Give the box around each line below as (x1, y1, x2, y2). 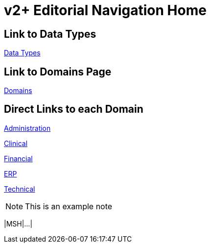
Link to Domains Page (4, 65, 112, 78)
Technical (4, 184, 35, 193)
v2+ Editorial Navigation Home (4, 2, 207, 19)
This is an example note (25, 201, 113, 211)
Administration (4, 123, 51, 132)
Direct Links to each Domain (4, 103, 143, 116)
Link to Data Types (4, 27, 96, 40)
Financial (4, 154, 33, 163)
